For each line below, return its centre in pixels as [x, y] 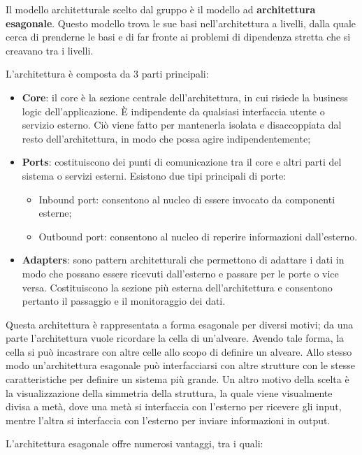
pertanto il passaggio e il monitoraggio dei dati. [124, 301]
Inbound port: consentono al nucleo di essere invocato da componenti [187, 199]
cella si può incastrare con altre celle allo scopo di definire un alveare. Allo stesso [179, 351]
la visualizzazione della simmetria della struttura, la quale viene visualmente [169, 392]
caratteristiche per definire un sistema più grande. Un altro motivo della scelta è [178, 379]
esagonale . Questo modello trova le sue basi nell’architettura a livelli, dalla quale [181, 23]
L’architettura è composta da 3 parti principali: [107, 74]
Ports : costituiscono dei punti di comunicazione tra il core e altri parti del [182, 162]
